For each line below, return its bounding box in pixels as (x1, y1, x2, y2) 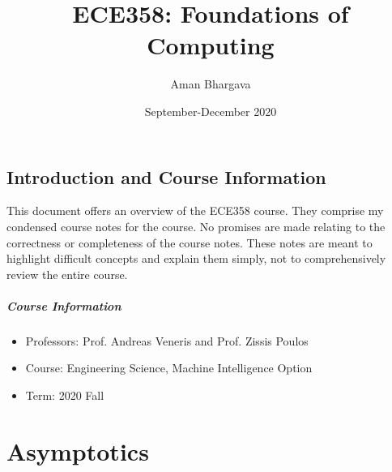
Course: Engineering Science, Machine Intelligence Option (25, 359, 313, 376)
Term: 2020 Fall (25, 387, 104, 404)
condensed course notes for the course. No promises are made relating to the (6, 217, 386, 234)
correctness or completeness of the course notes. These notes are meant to (6, 234, 373, 251)
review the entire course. (6, 265, 128, 282)
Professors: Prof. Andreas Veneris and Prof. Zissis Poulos (25, 332, 309, 349)
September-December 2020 (144, 102, 277, 119)
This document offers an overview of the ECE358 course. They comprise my (6, 202, 384, 219)
